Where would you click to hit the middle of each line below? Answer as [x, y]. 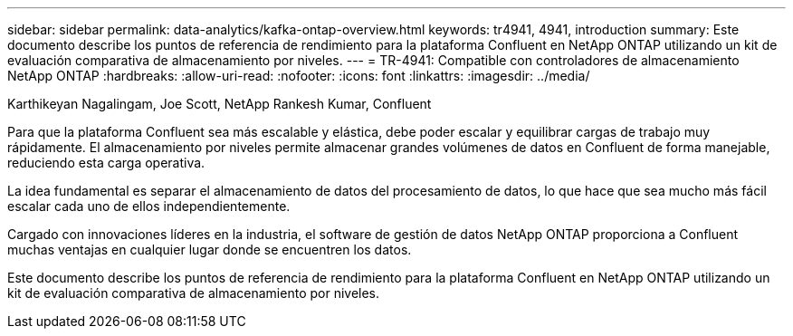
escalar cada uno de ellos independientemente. [149, 206]
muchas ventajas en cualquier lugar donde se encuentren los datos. [210, 250]
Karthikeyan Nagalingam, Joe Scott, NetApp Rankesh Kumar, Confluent [220, 104]
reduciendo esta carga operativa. [106, 163]
